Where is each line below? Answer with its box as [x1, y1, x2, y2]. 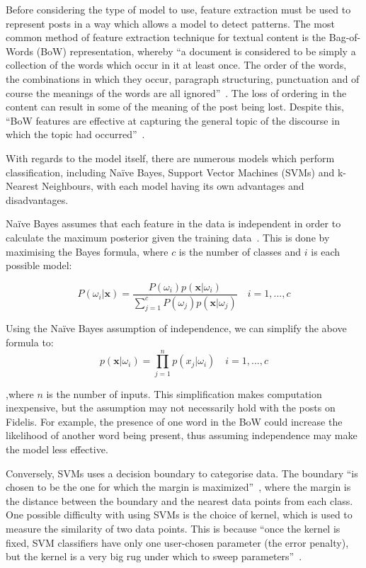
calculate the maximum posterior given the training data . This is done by [6, 229, 330, 244]
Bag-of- [328, 30, 361, 45]
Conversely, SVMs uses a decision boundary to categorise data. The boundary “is [6, 465, 358, 480]
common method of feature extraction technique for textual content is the [6, 30, 326, 45]
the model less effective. [6, 442, 108, 457]
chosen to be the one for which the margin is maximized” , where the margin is [6, 479, 351, 494]
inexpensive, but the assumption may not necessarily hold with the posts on [6, 400, 336, 415]
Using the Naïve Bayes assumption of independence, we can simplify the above [6, 321, 347, 336]
